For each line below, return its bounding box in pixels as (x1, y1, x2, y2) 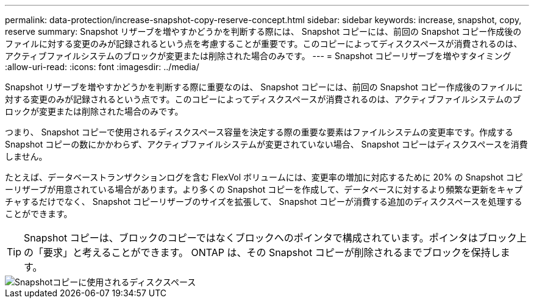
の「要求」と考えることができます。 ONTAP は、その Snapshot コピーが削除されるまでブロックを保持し (24, 246, 500, 258)
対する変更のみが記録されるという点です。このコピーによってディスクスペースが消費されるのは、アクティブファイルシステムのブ (5, 94, 521, 104)
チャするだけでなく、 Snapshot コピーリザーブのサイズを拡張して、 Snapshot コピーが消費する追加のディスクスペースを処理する (5, 196, 522, 207)
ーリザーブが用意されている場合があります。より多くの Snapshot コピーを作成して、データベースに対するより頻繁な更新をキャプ (5, 184, 523, 194)
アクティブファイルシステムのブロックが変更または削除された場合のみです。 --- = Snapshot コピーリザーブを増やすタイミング (5, 51, 511, 61)
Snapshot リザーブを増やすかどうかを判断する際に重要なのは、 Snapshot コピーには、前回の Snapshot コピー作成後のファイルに (5, 82, 523, 92)
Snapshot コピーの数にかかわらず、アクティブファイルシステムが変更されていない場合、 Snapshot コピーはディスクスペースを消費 (5, 139, 528, 149)
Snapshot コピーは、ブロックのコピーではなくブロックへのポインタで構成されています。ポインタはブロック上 (24, 232, 527, 244)
